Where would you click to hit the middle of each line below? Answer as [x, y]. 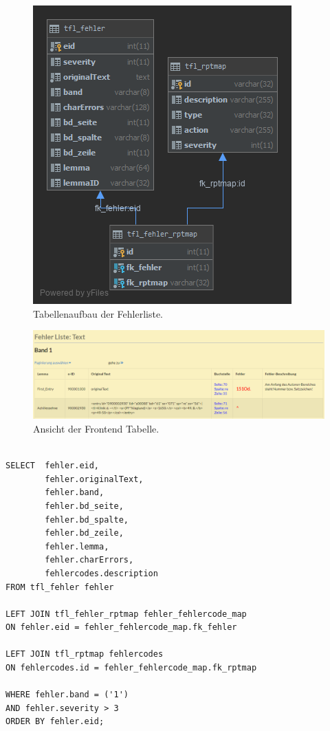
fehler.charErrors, [89, 560]
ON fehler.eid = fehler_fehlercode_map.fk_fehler [121, 628]
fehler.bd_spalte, [87, 520]
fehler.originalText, [94, 479]
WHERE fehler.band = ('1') [67, 695]
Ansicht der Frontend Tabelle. [96, 428]
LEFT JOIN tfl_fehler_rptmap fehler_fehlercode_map [126, 614]
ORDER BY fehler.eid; [55, 722]
